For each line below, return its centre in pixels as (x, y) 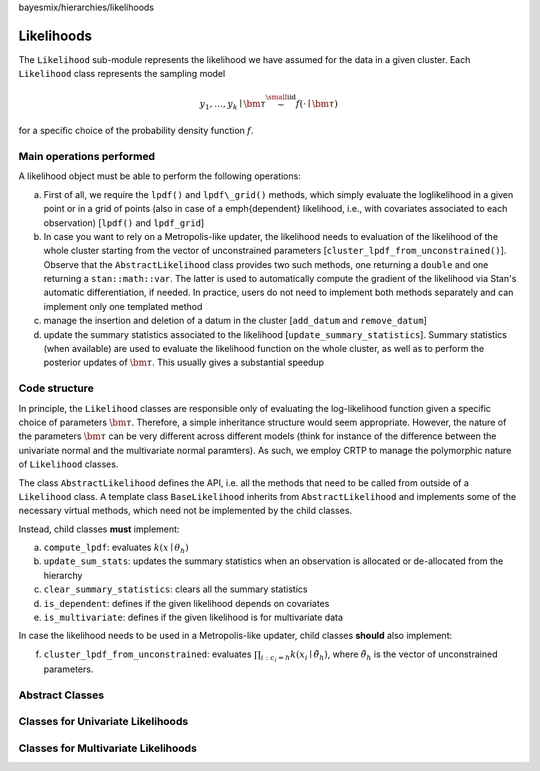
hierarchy (63, 575)
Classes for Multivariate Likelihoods (107, 748)
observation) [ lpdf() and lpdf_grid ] (124, 222)
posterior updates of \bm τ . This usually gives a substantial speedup (184, 362)
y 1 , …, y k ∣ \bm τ (233, 105)
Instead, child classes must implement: (99, 529)
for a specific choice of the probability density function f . (136, 131)
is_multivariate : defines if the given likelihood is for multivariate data (193, 617)
